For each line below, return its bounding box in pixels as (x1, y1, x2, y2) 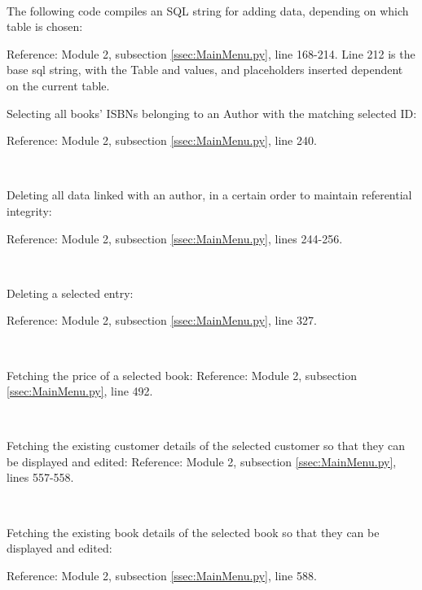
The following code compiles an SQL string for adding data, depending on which (7, 2, 409, 19)
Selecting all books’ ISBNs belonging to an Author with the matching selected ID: (7, 104, 417, 121)
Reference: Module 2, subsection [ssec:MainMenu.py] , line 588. (7, 566, 317, 583)
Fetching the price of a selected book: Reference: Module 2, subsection (7, 366, 358, 383)
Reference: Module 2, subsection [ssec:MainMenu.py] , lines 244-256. (7, 229, 343, 247)
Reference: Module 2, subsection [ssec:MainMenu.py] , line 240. (7, 132, 317, 149)
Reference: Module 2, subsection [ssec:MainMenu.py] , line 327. (7, 312, 317, 329)
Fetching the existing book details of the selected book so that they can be (7, 523, 380, 540)
